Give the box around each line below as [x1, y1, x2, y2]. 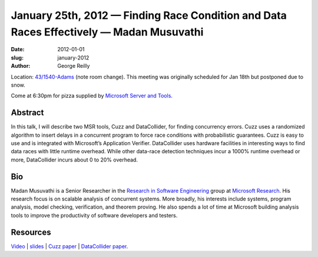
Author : [11, 62, 31, 70]
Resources [11, 227, 51, 237]
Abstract [11, 108, 44, 118]
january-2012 [57, 54, 90, 61]
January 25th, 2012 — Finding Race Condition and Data [11, 9, 287, 22]
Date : [11, 46, 25, 53]
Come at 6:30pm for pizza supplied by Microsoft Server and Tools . [11, 92, 173, 100]
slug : [11, 54, 24, 61]
